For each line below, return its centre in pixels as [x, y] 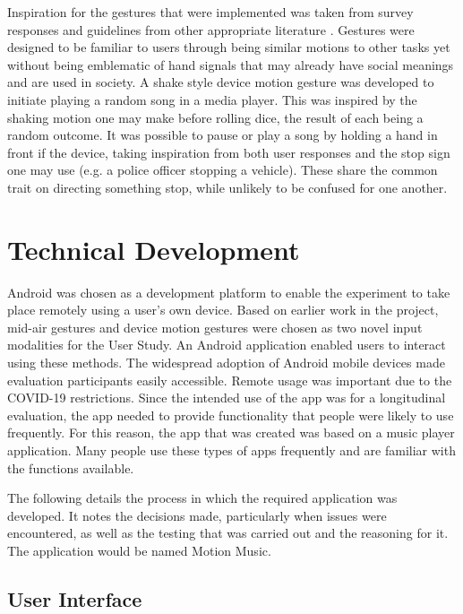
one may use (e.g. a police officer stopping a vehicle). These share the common [223, 170]
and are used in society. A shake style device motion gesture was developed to [221, 82]
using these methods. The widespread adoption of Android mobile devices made [226, 363]
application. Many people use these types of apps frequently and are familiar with [231, 450]
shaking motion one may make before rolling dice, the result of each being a [215, 117]
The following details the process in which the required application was [202, 498]
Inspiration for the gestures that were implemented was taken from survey [210, 12]
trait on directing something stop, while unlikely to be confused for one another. [227, 187]
